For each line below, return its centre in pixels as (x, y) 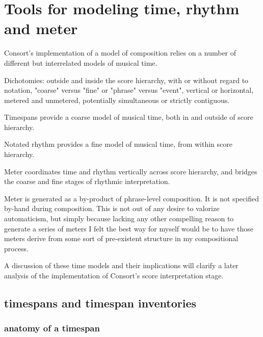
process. (17, 248)
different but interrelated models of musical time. (81, 62)
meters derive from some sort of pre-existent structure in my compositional (121, 238)
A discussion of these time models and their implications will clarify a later (121, 265)
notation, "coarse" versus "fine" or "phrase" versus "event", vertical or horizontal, (129, 90)
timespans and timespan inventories (100, 303)
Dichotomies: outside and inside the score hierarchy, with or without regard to (126, 80)
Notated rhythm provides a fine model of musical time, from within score (118, 144)
